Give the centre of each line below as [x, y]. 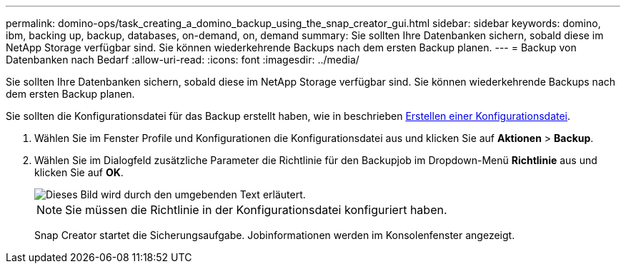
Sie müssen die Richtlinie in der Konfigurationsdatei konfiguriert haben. [256, 210]
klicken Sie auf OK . [79, 172]
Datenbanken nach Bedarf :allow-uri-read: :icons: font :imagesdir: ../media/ [183, 60]
